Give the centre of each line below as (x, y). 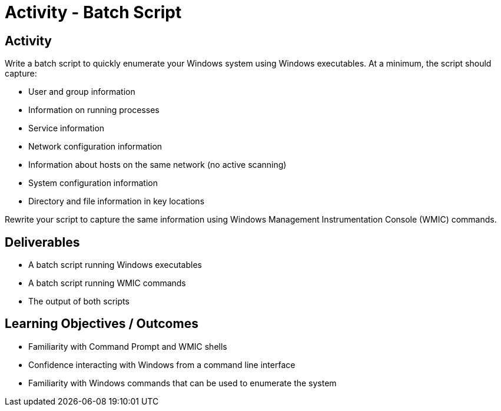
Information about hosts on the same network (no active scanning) (157, 165)
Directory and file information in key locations (117, 201)
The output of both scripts (79, 301)
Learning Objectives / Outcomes (102, 324)
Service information (67, 128)
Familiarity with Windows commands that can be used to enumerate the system (183, 383)
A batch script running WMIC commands (107, 283)
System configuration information (93, 183)
